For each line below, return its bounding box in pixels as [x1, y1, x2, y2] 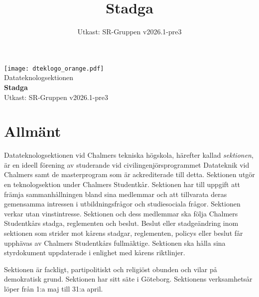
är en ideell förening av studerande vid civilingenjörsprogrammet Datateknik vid [4, 159, 250, 170]
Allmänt [4, 121, 61, 141]
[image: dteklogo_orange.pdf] [4, 65, 104, 72]
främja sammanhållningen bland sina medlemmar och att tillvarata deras [4, 189, 227, 199]
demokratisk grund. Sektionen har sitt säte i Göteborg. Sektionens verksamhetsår [4, 274, 253, 284]
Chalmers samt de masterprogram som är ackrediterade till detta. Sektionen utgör [4, 169, 255, 180]
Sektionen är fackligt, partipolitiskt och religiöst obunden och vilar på [4, 264, 217, 274]
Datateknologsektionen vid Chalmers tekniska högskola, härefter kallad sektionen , [4, 150, 254, 160]
